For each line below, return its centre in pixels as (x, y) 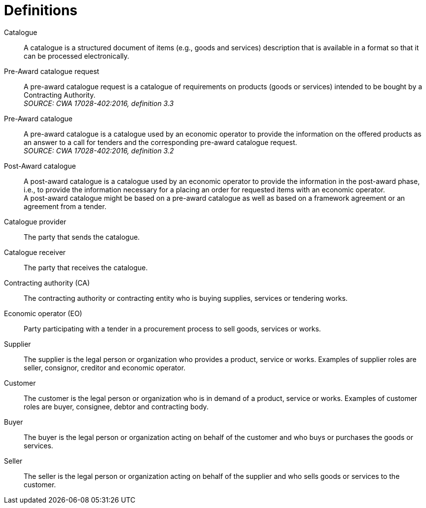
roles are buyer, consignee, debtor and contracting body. (116, 406)
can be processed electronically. (77, 56)
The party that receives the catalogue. (86, 267)
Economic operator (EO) (43, 313)
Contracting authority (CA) (47, 283)
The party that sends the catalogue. (82, 237)
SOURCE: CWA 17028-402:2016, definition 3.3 (99, 103)
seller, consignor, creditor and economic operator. (105, 367)
